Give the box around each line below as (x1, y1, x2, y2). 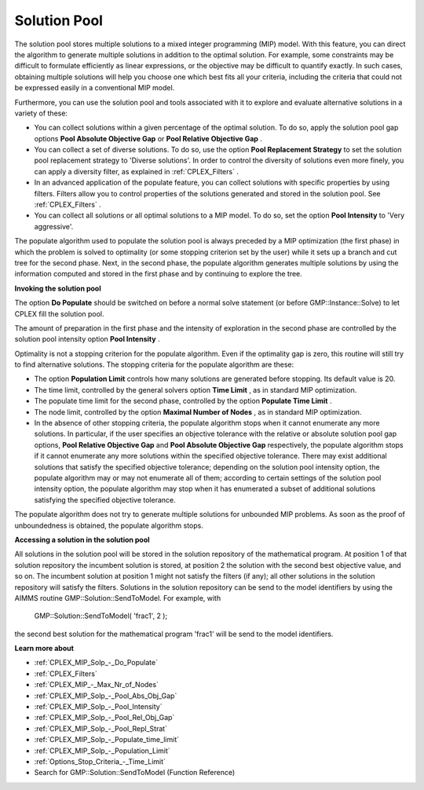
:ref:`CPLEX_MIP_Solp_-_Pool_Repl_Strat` (34, 723, 168, 733)
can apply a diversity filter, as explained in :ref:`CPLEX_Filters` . (34, 166, 239, 176)
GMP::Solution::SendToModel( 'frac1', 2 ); (34, 611, 168, 620)
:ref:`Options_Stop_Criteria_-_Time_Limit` (34, 756, 166, 766)
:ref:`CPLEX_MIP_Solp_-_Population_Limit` (34, 746, 170, 755)
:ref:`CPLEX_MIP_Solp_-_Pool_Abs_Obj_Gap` (34, 691, 177, 700)
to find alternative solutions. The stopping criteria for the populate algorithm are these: (14, 360, 294, 369)
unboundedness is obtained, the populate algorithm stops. (14, 521, 203, 530)
